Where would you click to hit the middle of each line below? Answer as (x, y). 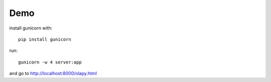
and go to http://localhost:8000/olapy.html (53, 73)
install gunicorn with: (31, 28)
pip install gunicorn (45, 39)
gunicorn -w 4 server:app (50, 62)
